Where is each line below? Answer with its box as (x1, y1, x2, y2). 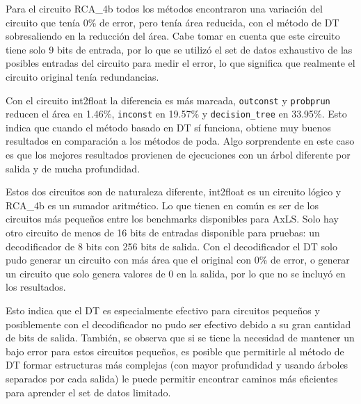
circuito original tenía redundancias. (6, 69, 159, 83)
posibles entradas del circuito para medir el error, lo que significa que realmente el (6, 56, 355, 70)
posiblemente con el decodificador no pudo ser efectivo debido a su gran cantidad (6, 316, 351, 331)
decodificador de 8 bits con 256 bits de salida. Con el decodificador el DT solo (6, 239, 337, 253)
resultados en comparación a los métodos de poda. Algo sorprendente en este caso (6, 134, 355, 148)
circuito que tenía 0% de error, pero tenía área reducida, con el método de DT (6, 15, 339, 29)
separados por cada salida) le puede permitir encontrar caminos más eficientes (6, 371, 338, 385)
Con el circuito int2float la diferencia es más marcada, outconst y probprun (6, 92, 330, 107)
